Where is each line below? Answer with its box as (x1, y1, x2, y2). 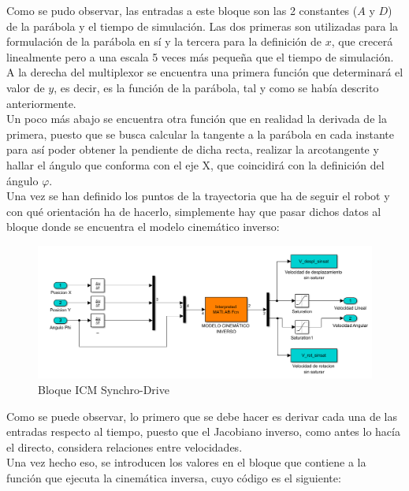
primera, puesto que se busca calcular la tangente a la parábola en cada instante (6, 125, 394, 142)
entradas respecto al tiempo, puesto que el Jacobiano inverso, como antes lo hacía (6, 423, 400, 440)
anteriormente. (6, 95, 76, 111)
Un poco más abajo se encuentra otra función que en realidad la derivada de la (6, 110, 387, 127)
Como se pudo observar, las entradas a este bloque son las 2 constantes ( (6, 2, 358, 18)
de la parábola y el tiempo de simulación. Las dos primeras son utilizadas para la (6, 17, 399, 34)
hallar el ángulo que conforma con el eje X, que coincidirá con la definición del (6, 156, 385, 173)
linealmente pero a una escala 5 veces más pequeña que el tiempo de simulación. (6, 48, 394, 65)
